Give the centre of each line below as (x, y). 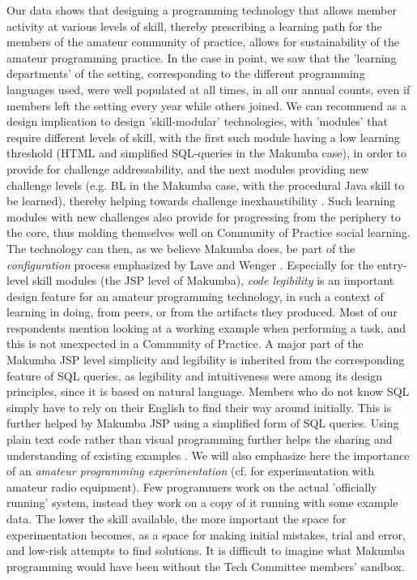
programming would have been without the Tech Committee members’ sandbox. (206, 566)
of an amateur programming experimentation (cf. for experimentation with (191, 471)
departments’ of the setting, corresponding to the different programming (186, 73)
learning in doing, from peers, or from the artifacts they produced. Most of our (202, 312)
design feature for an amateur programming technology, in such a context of (195, 296)
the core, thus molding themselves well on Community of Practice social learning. (208, 232)
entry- (392, 264)
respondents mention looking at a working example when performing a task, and (206, 327)
